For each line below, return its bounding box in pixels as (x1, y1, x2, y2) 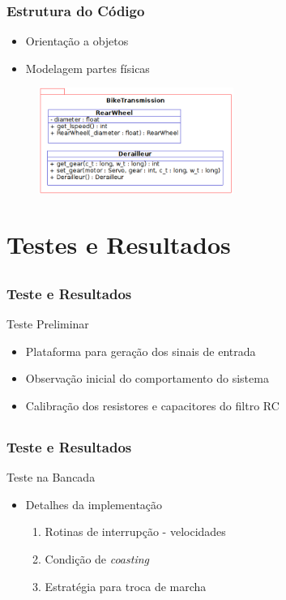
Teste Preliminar (6, 315, 89, 332)
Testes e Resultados (6, 228, 231, 261)
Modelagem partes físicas (25, 59, 150, 76)
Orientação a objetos (25, 32, 129, 49)
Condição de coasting (45, 551, 150, 568)
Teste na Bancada (6, 469, 96, 486)
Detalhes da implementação (25, 495, 163, 512)
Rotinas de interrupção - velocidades (45, 523, 226, 540)
